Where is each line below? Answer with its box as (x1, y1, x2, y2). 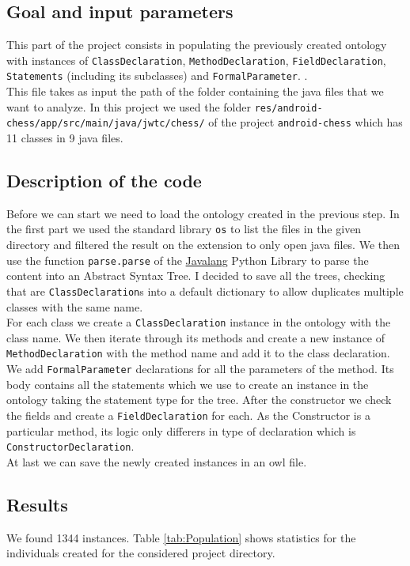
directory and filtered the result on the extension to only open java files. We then (6, 236, 401, 253)
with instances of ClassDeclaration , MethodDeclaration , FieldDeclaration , (6, 51, 386, 68)
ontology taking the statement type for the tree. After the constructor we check (6, 391, 392, 408)
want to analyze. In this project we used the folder (6, 98, 251, 115)
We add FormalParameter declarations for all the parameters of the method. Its (6, 360, 394, 377)
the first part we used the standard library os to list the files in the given (6, 221, 362, 237)
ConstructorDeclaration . (6, 438, 135, 455)
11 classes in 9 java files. (6, 130, 123, 146)
